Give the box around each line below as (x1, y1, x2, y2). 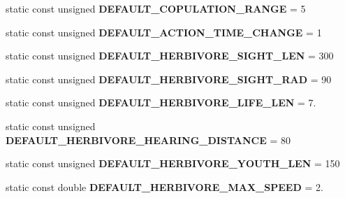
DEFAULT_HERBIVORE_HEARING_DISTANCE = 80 (6, 132, 291, 147)
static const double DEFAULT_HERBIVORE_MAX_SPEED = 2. (6, 179, 323, 194)
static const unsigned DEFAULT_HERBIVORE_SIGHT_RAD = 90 (6, 71, 332, 86)
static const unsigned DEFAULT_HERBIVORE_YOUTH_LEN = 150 (6, 156, 340, 171)
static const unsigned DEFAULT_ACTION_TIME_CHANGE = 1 (6, 24, 322, 39)
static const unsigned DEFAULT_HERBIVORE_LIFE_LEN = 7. (6, 95, 316, 110)
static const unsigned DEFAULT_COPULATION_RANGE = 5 (6, 1, 306, 15)
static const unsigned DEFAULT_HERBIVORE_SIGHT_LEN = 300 (6, 48, 334, 63)
